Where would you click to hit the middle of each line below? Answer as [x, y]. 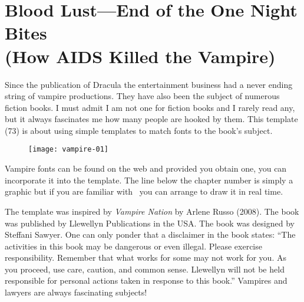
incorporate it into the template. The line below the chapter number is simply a [149, 180]
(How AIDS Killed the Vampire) [140, 56]
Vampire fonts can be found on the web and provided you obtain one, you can [146, 168]
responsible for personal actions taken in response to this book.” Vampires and [146, 280]
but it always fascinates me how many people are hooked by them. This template [151, 119]
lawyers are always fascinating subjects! [76, 292]
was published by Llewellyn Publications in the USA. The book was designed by [150, 223]
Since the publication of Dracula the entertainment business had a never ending [149, 84]
